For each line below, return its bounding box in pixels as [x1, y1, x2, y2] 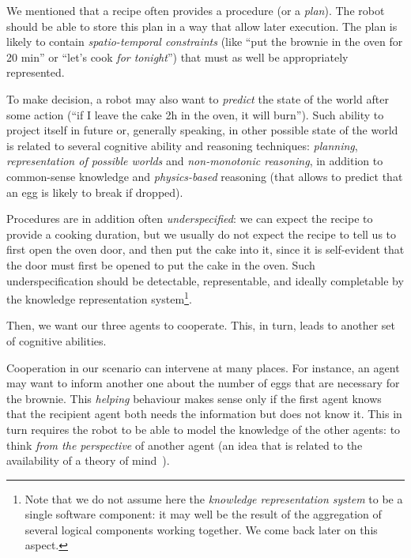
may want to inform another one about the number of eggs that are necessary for [6, 375, 400, 391]
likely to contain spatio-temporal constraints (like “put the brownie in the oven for [6, 33, 403, 50]
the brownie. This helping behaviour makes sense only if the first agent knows [6, 390, 382, 406]
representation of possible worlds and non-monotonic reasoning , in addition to [6, 153, 383, 169]
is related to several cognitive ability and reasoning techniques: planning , [6, 137, 358, 153]
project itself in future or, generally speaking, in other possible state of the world [6, 122, 398, 138]
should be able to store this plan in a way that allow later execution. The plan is [6, 17, 398, 34]
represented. [6, 64, 65, 81]
